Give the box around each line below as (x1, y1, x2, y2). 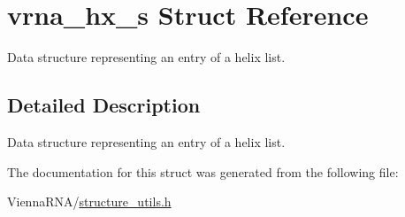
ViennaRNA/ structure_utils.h (7, 192, 172, 211)
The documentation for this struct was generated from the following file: (7, 162, 399, 181)
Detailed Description (7, 91, 201, 119)
